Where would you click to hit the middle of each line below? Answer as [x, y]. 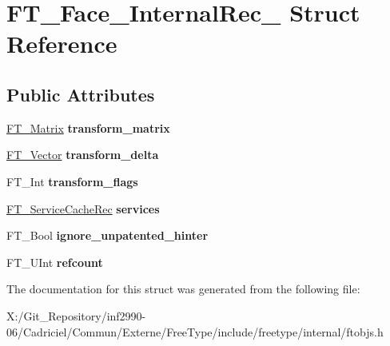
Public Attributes [81, 94]
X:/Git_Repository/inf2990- [76, 315]
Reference [62, 44]
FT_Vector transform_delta [83, 155]
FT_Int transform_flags [72, 181]
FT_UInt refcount [55, 262]
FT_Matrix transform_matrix [88, 127]
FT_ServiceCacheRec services [83, 208]
